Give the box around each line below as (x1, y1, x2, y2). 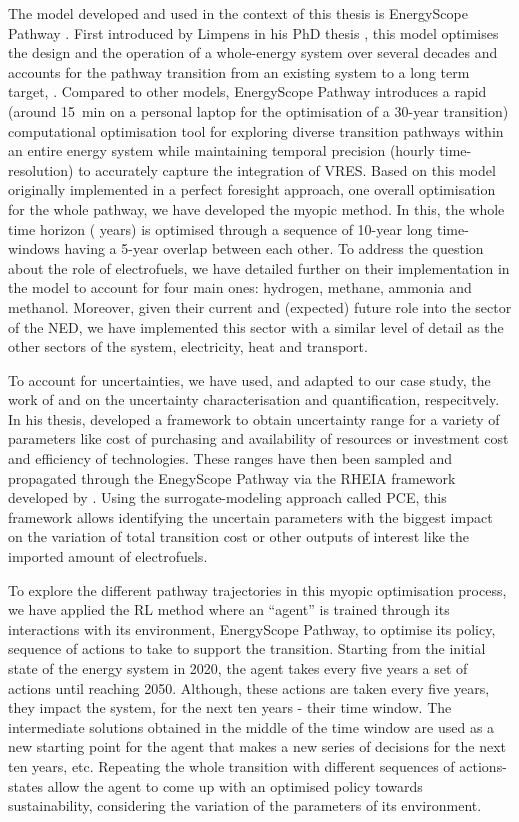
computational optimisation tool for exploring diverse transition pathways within (8, 120, 504, 141)
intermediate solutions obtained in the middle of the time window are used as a (8, 716, 495, 737)
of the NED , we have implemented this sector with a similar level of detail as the (8, 316, 504, 337)
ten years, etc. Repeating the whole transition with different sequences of (8, 755, 455, 776)
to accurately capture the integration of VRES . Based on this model (78, 159, 496, 180)
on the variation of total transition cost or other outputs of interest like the (8, 526, 469, 547)
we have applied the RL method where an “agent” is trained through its (8, 599, 450, 620)
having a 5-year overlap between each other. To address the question (64, 238, 484, 259)
